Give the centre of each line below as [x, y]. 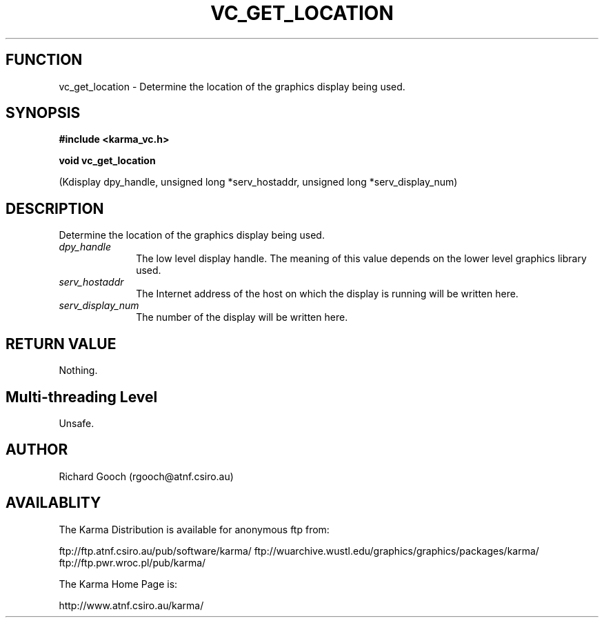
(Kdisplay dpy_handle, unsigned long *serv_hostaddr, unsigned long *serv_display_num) [258, 182]
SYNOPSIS [43, 113]
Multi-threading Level [82, 397]
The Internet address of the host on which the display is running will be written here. [327, 294]
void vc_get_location [107, 161]
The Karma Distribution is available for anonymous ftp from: [194, 529]
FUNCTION [44, 60]
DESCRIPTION [55, 208]
